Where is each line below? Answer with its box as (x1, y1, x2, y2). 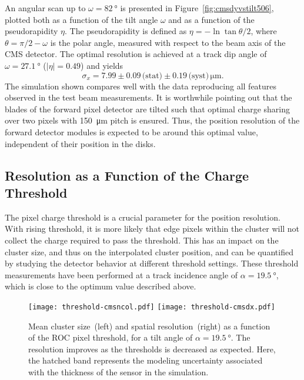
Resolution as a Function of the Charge (5, 166, 249, 184)
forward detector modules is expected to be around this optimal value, (5, 125, 258, 138)
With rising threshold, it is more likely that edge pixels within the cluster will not (5, 222, 300, 235)
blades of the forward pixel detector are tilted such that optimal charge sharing (5, 102, 290, 115)
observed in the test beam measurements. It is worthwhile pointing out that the (5, 91, 292, 104)
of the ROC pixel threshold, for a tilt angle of (28, 331, 193, 344)
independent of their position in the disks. (5, 137, 156, 149)
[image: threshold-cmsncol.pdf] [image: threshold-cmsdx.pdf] (28, 302, 275, 311)
